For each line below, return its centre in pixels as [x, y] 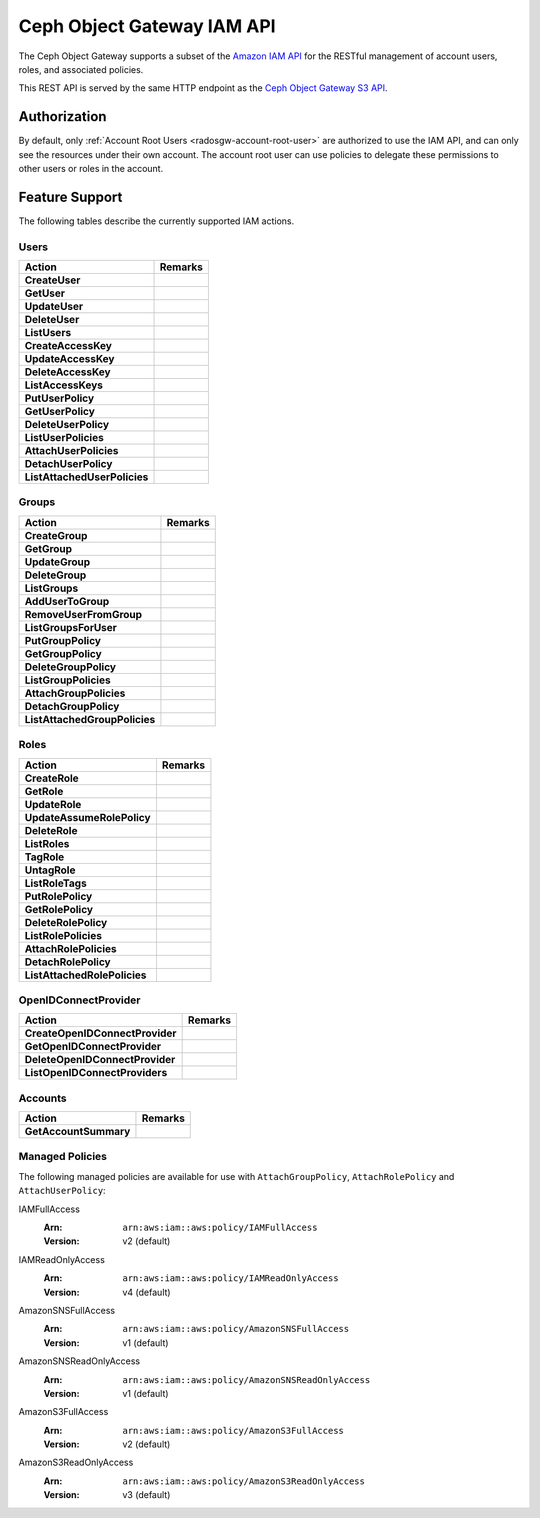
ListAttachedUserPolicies [86, 477]
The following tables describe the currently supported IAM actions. [156, 221]
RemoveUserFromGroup [83, 614]
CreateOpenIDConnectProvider [100, 1033]
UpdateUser [54, 307]
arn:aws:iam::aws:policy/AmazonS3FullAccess [233, 1430]
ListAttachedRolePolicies [85, 975]
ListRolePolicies [63, 935]
